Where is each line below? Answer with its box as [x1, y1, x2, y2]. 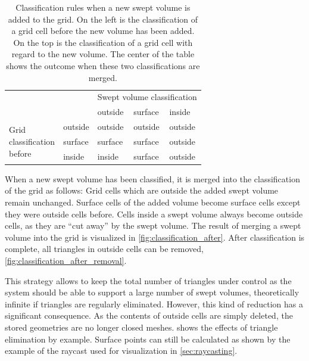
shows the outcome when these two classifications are [6, 59, 200, 71]
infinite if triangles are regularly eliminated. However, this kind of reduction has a [5, 297, 304, 310]
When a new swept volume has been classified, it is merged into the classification [5, 172, 300, 185]
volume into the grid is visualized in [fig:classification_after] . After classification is [5, 231, 305, 243]
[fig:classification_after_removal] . [5, 254, 127, 267]
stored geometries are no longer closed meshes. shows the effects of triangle [5, 321, 278, 333]
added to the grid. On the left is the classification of [8, 13, 198, 25]
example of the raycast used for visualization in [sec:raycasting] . [5, 344, 238, 357]
